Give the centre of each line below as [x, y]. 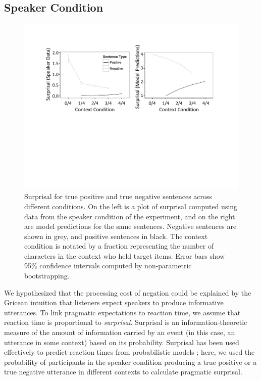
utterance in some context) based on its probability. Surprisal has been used [122, 342]
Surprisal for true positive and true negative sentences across [118, 196]
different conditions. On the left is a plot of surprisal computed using [131, 206]
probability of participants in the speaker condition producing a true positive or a [130, 362]
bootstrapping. [47, 276]
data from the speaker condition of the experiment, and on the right [130, 216]
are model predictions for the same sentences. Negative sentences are [130, 226]
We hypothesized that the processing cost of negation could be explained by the [128, 292]
